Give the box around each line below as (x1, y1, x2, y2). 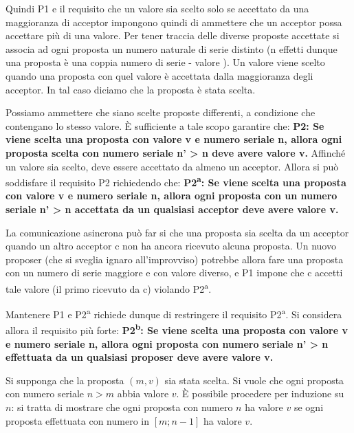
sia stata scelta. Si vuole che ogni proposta (164, 373, 344, 387)
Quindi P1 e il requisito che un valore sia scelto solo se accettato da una (5, 1, 309, 15)
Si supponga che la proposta (5, 373, 124, 387)
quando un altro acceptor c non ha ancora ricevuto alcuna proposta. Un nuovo (5, 238, 336, 253)
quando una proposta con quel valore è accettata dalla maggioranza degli (5, 68, 313, 82)
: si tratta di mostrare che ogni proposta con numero (11, 400, 233, 414)
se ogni (294, 400, 324, 414)
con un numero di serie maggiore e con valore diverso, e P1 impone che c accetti (5, 265, 343, 280)
